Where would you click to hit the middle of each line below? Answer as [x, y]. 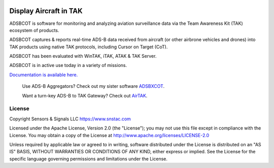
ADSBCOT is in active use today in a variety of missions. [68, 65]
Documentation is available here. [44, 75]
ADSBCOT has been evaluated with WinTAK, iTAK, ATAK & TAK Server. [83, 56]
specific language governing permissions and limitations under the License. [88, 159]
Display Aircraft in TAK [46, 11]
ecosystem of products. [34, 30]
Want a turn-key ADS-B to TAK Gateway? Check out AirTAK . [85, 95]
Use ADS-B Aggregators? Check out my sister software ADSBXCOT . [93, 86]
